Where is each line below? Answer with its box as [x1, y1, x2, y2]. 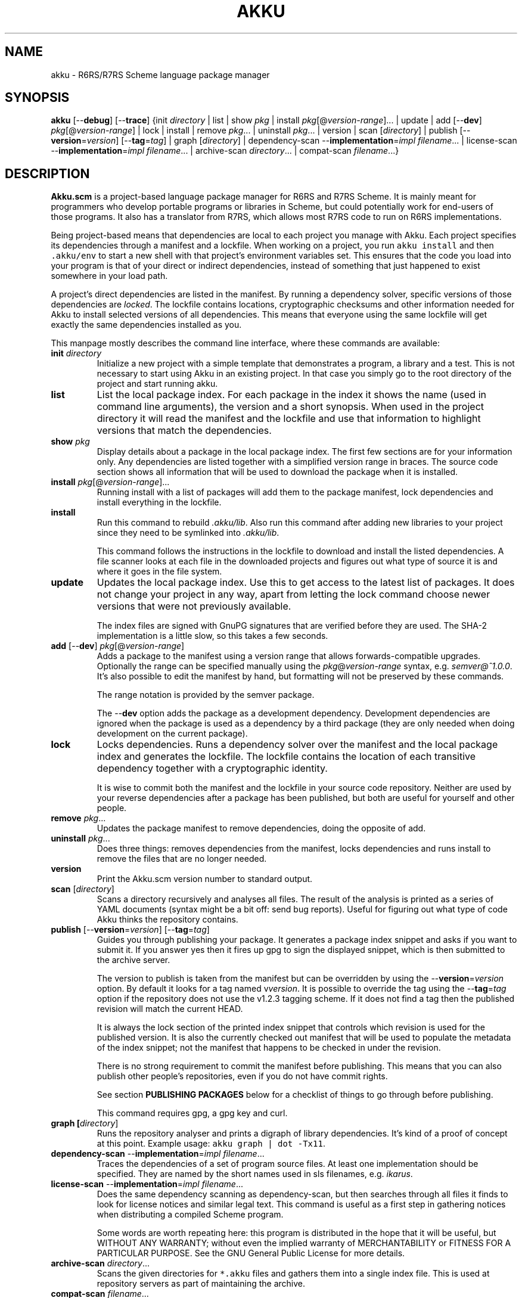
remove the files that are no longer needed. [97, 853, 267, 864]
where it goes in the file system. [97, 566, 222, 577]
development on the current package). [97, 728, 248, 739]
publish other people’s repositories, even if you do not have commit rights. [97, 1071, 388, 1082]
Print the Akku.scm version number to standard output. [97, 874, 313, 884]
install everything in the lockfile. [97, 497, 222, 508]
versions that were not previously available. [97, 600, 291, 613]
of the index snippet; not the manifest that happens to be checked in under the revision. [97, 1042, 441, 1053]
